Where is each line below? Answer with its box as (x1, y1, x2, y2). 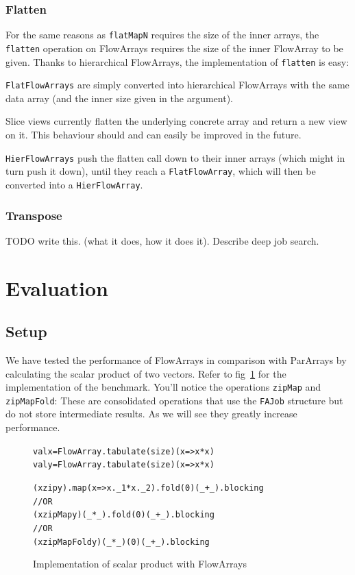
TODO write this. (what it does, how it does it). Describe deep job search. (5, 233, 319, 247)
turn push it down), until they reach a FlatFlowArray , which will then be (5, 164, 316, 178)
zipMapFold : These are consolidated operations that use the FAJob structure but (5, 393, 343, 407)
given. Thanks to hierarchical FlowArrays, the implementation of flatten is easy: (5, 54, 350, 69)
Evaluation (5, 273, 108, 302)
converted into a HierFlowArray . (5, 177, 143, 191)
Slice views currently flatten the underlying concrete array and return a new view (5, 114, 347, 128)
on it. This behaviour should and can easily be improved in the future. (5, 127, 302, 142)
